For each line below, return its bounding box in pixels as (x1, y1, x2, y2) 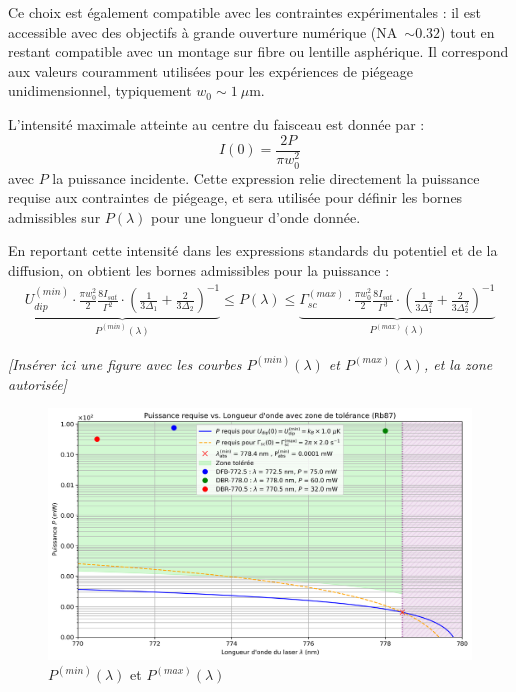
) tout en (440, 21, 495, 42)
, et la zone (423, 353, 493, 374)
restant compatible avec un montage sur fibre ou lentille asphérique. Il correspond (8, 41, 509, 62)
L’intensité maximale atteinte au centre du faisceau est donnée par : (8, 113, 425, 134)
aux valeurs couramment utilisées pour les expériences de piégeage (8, 60, 413, 81)
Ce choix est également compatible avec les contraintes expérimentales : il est (8, 2, 481, 22)
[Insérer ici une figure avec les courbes (8, 353, 242, 374)
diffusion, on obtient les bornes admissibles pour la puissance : (8, 260, 390, 281)
